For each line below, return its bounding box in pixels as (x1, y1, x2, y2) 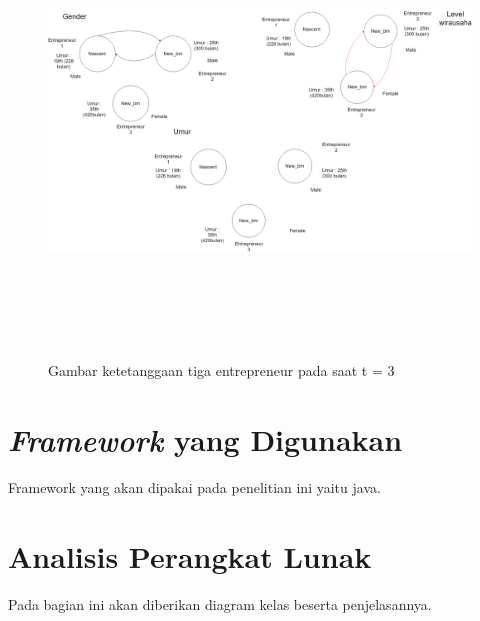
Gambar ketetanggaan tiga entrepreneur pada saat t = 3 (48, 360, 395, 381)
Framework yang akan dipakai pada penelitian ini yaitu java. (8, 476, 381, 497)
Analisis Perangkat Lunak (8, 535, 372, 576)
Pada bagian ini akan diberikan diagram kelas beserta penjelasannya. (8, 593, 432, 614)
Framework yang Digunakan (8, 418, 403, 460)
